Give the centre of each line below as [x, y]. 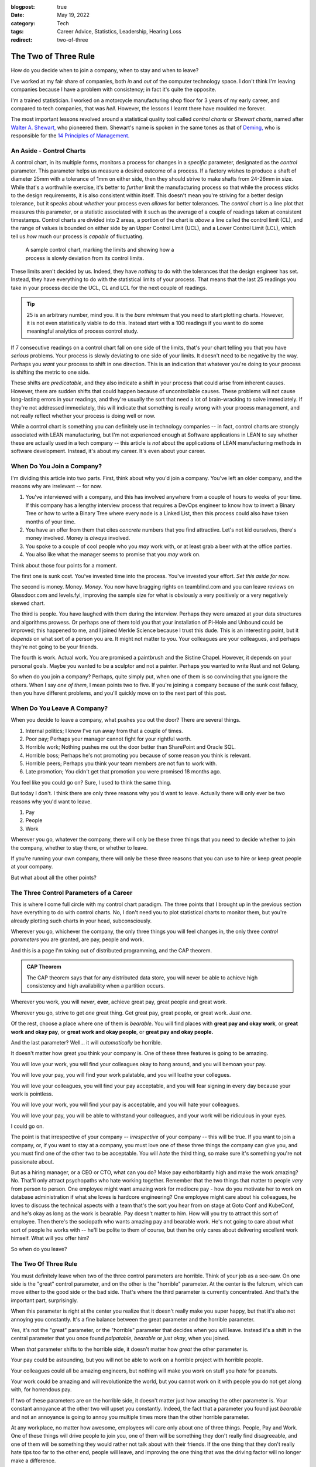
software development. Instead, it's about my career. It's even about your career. [108, 451]
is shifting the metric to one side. [50, 372]
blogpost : [23, 7]
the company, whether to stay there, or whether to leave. [79, 847]
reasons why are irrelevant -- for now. [56, 486]
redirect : [22, 40]
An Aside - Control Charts [48, 151]
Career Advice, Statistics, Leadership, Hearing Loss [119, 32]
